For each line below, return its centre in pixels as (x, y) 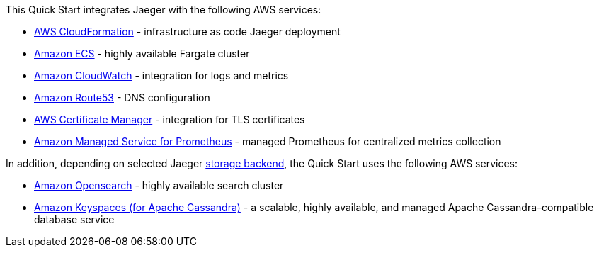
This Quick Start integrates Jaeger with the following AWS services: (164, 10)
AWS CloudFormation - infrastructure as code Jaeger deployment (187, 32)
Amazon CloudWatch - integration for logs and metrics (161, 75)
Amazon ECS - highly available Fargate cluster (142, 54)
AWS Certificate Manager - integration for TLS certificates (170, 119)
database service (74, 219)
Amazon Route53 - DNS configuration (122, 97)
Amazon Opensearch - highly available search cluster (159, 185)
